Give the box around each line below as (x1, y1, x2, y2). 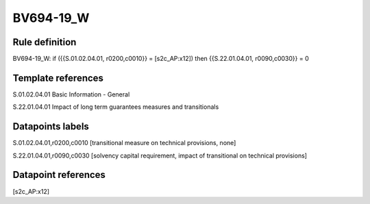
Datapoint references (12, 169, 106, 181)
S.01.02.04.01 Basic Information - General (12, 90, 130, 99)
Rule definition (12, 36, 77, 48)
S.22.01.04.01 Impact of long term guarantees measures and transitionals (12, 103, 219, 111)
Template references (12, 72, 104, 84)
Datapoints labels (12, 120, 89, 133)
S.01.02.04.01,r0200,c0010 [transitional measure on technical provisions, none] (12, 139, 236, 147)
